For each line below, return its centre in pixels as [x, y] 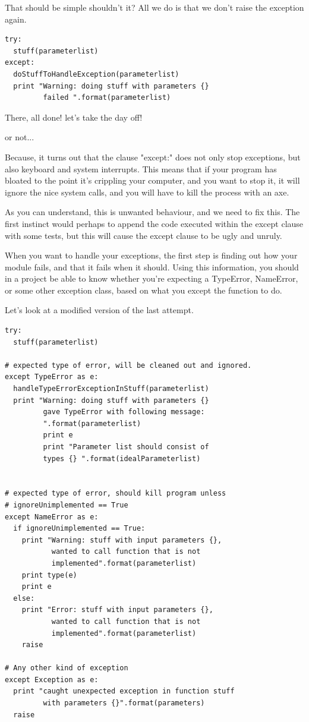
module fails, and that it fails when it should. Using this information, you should [152, 267]
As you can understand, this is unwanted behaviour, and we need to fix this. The [152, 212]
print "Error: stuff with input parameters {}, [117, 610]
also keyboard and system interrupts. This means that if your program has [141, 168]
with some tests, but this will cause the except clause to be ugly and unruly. [144, 235]
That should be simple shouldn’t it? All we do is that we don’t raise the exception [154, 7]
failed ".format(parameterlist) [107, 98]
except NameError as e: [52, 517]
